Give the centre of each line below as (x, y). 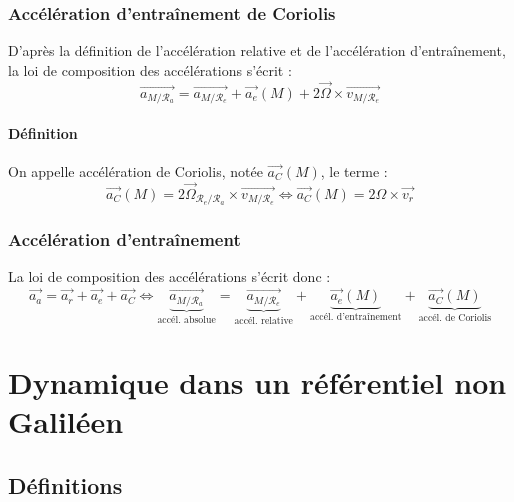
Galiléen (66, 421)
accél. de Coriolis (455, 318)
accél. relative (263, 320)
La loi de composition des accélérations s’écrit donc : (169, 276)
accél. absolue (186, 319)
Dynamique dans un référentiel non (257, 382)
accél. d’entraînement (356, 317)
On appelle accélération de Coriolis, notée (135, 170)
